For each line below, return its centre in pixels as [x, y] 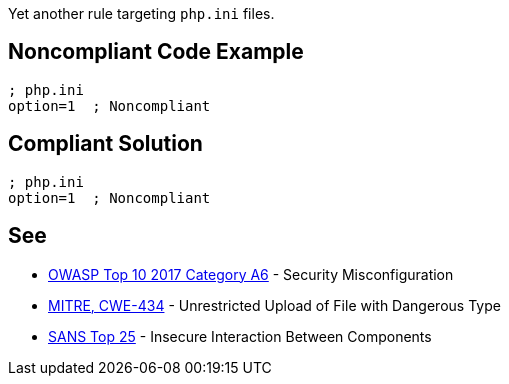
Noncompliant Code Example [156, 52]
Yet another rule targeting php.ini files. [141, 13]
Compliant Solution [105, 144]
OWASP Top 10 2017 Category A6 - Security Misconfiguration [251, 274]
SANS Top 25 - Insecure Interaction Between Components [240, 336]
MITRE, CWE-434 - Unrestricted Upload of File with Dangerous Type [274, 305]
